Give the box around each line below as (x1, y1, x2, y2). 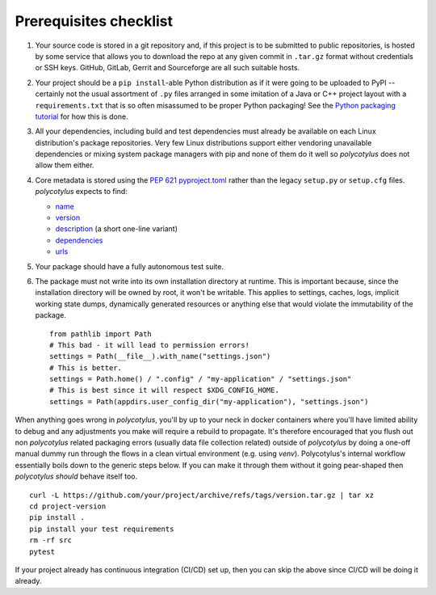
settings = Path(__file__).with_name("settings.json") (49, 352, 271, 361)
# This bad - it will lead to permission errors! (49, 340, 250, 349)
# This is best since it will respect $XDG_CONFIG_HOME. (49, 386, 280, 395)
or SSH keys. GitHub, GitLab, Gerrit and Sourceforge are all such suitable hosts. (35, 63, 300, 73)
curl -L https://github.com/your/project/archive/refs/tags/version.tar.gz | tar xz (29, 490, 375, 500)
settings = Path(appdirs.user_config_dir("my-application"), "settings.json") (49, 397, 369, 406)
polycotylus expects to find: (35, 187, 128, 196)
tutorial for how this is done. (35, 112, 128, 121)
